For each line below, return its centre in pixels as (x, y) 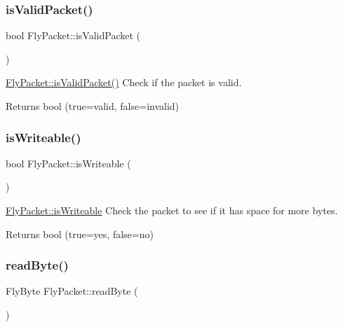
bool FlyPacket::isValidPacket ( (73, 35)
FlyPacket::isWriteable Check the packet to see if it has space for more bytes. (172, 210)
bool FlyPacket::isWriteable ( (68, 163)
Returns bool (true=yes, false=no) (80, 234)
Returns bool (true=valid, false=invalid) (93, 106)
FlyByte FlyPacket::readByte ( (72, 291)
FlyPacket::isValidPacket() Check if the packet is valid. (124, 82)
